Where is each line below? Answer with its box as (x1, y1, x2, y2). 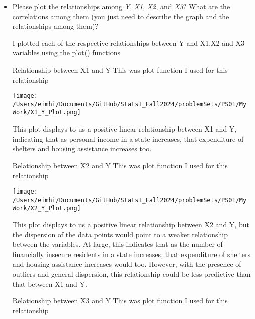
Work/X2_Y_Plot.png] (12, 205, 81, 212)
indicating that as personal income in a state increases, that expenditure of (12, 133, 244, 144)
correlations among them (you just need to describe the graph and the (12, 11, 229, 21)
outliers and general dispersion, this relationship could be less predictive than (12, 269, 251, 279)
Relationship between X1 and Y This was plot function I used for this (12, 64, 228, 75)
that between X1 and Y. (12, 278, 87, 289)
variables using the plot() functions (12, 47, 120, 58)
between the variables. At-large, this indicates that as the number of (12, 239, 223, 249)
